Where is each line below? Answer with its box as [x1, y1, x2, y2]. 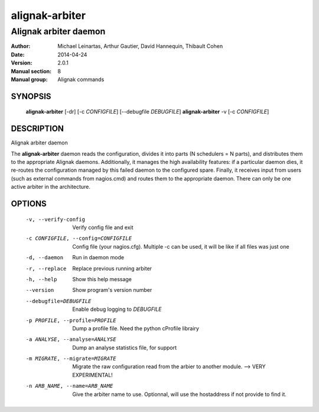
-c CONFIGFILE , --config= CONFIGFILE [25, 235, 132, 242]
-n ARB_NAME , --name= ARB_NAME [25, 382, 113, 390]
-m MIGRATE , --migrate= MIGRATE [25, 355, 116, 362]
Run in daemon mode [72, 254, 124, 261]
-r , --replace [25, 265, 67, 272]
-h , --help [25, 276, 57, 282]
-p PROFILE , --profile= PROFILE [25, 317, 116, 324]
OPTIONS [11, 199, 47, 209]
